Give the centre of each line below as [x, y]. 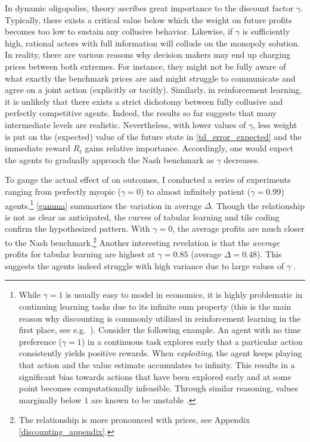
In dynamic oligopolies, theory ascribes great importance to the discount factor [149, 8]
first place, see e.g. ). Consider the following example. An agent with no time [160, 330]
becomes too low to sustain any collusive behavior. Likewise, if [119, 31]
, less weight [275, 124]
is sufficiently [266, 31]
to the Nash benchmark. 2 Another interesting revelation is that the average [142, 241]
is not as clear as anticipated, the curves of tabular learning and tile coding [142, 217]
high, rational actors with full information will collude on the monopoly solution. [153, 43]
